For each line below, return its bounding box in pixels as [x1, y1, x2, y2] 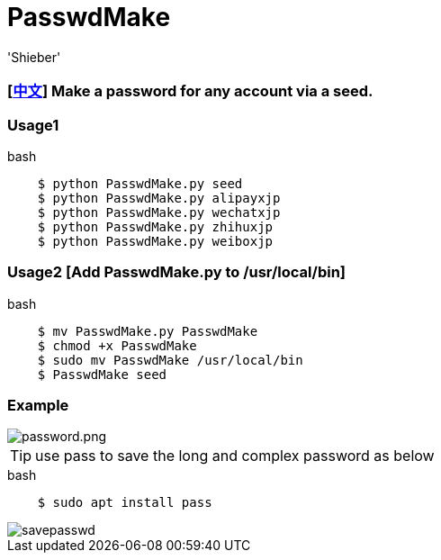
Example [7, 396, 69, 414]
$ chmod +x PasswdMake [37, 338, 197, 353]
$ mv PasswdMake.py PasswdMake [37, 323, 258, 339]
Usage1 [7, 115, 59, 134]
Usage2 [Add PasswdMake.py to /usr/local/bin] [7, 263, 346, 282]
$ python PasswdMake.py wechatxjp [37, 204, 281, 220]
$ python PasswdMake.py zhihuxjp [37, 219, 274, 234]
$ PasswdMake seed [37, 366, 167, 382]
